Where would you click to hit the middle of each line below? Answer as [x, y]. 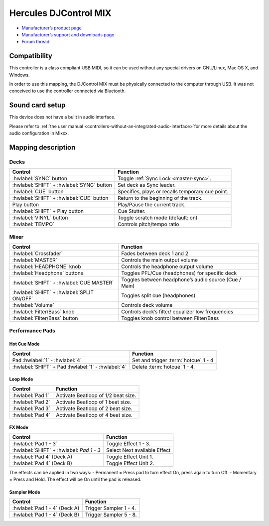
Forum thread [36, 42]
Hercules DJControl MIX [60, 13]
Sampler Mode [25, 492]
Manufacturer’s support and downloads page [68, 34]
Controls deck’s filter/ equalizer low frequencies [177, 312]
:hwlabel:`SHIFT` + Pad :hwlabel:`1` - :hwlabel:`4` [69, 367]
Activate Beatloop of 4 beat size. [94, 415]
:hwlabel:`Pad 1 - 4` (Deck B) [46, 515]
